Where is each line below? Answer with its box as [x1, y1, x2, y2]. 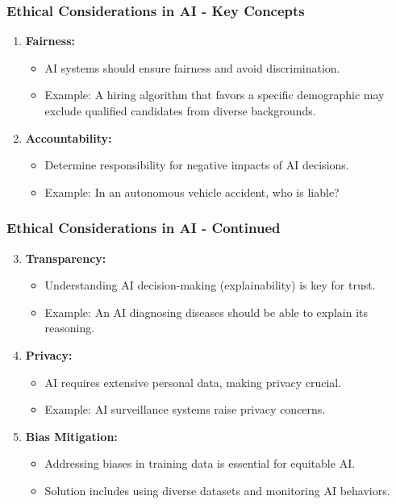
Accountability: [25, 129, 112, 146]
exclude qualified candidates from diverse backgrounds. [44, 102, 316, 119]
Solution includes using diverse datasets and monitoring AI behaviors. [44, 481, 390, 498]
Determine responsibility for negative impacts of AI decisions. [44, 156, 349, 173]
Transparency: [25, 249, 106, 266]
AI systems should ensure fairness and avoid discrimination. [44, 59, 340, 76]
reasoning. [44, 319, 95, 336]
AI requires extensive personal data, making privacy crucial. [44, 373, 342, 390]
